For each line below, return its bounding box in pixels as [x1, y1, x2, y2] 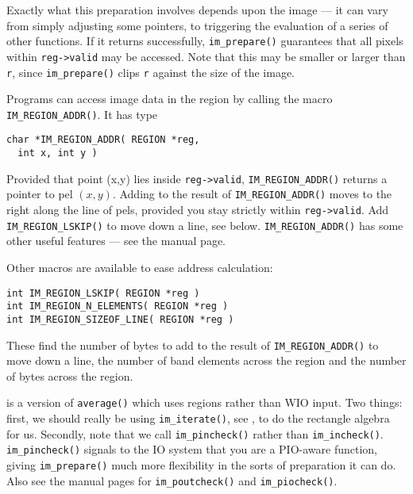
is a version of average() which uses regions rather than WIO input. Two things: [6, 394, 403, 411]
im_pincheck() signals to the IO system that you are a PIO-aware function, [6, 441, 377, 458]
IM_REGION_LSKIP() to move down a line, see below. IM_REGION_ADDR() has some [6, 216, 403, 233]
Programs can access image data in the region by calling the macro [6, 90, 333, 107]
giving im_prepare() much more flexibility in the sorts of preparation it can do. [6, 456, 396, 473]
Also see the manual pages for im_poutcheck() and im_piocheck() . [6, 472, 338, 488]
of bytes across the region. [6, 367, 133, 384]
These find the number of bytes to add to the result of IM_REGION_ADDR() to [6, 336, 379, 353]
